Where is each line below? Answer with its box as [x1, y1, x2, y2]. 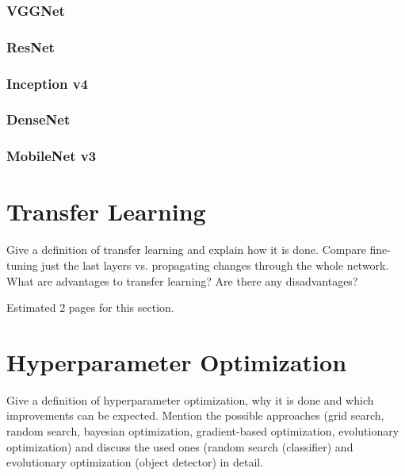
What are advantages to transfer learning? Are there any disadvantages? [6, 272, 358, 289]
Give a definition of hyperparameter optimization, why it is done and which [6, 391, 374, 408]
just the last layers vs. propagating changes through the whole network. [41, 256, 389, 273]
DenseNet [6, 109, 71, 129]
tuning [6, 256, 38, 273]
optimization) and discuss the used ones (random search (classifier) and [6, 438, 353, 455]
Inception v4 [6, 73, 89, 93]
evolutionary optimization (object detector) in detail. [6, 454, 264, 470]
